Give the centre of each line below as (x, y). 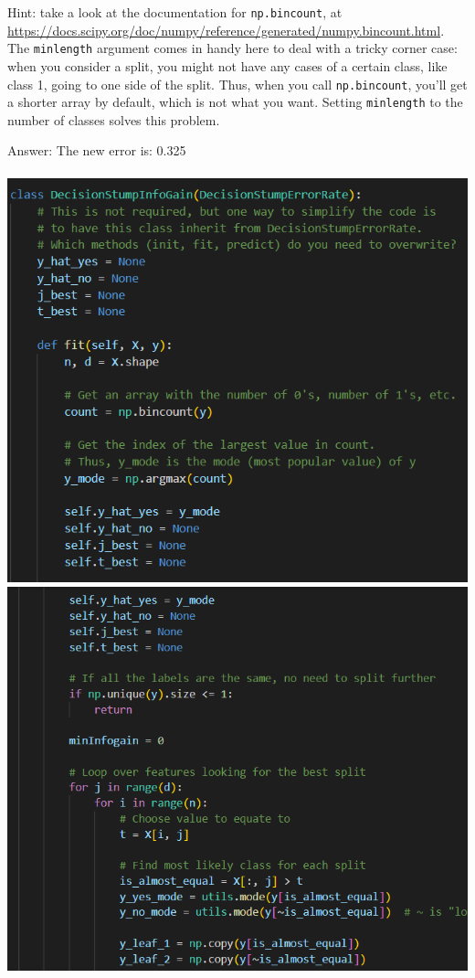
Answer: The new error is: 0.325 (97, 150)
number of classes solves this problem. (114, 119)
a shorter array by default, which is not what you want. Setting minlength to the (235, 102)
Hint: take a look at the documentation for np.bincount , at (175, 12)
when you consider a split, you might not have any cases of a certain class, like (227, 65)
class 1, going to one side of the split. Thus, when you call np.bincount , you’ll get (237, 84)
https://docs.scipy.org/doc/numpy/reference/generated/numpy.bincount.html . (226, 30)
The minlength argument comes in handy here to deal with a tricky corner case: (232, 48)
